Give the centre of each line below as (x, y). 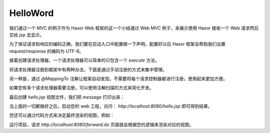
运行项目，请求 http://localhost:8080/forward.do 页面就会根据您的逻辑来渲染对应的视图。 (101, 124)
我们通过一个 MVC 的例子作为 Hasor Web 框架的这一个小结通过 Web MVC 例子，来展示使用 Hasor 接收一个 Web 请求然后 (134, 28)
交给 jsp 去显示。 (27, 34)
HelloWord (31, 13)
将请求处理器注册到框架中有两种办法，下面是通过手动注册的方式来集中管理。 (88, 69)
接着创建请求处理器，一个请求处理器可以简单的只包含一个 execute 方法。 (84, 60)
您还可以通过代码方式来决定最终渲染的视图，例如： (62, 115)
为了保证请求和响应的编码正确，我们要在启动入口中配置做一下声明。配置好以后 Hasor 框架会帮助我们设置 (117, 44)
